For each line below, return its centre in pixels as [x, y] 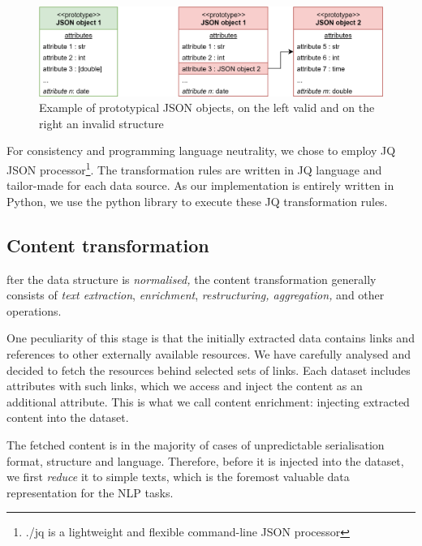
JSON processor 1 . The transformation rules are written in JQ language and [194, 168]
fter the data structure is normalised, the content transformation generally [192, 279]
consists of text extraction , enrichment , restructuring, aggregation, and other [196, 295]
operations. [34, 310]
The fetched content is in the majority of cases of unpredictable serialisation [196, 444]
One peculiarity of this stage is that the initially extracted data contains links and [211, 338]
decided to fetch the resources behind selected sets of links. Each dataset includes [209, 370]
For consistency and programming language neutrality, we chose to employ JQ [201, 150]
